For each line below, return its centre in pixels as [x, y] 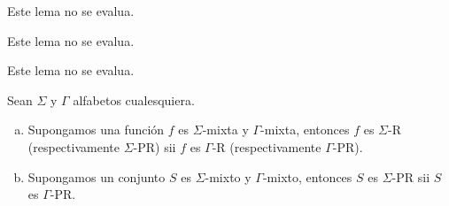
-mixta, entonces [305, 130]
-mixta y [225, 130]
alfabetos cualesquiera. [134, 99]
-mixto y [228, 176]
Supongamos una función [96, 130]
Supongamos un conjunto [97, 176]
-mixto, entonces [307, 176]
